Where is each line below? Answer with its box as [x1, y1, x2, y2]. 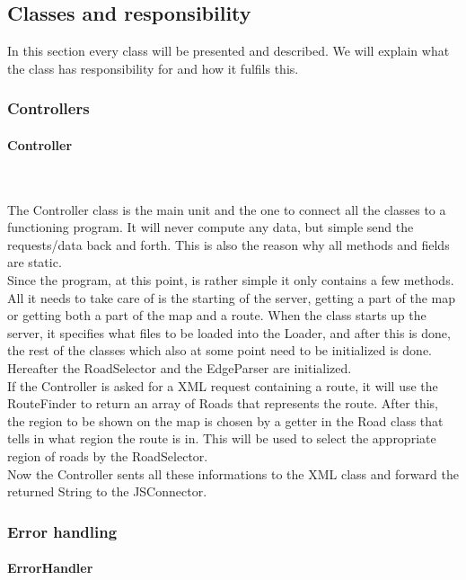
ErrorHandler [7, 558, 93, 577]
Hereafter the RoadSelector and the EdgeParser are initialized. [7, 358, 352, 377]
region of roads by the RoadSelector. [7, 446, 208, 465]
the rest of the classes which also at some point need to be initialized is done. [7, 341, 433, 360]
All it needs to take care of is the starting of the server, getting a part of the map [7, 288, 456, 307]
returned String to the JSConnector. [7, 482, 207, 501]
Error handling [7, 520, 118, 542]
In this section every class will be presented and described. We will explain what [7, 41, 450, 60]
